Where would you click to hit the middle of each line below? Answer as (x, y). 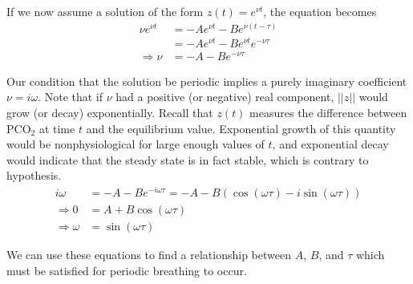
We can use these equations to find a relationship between (149, 255)
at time (57, 128)
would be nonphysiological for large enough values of (136, 144)
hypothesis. (34, 175)
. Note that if (71, 97)
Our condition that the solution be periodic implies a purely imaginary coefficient (207, 81)
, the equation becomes (320, 11)
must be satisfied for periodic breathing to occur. (127, 270)
